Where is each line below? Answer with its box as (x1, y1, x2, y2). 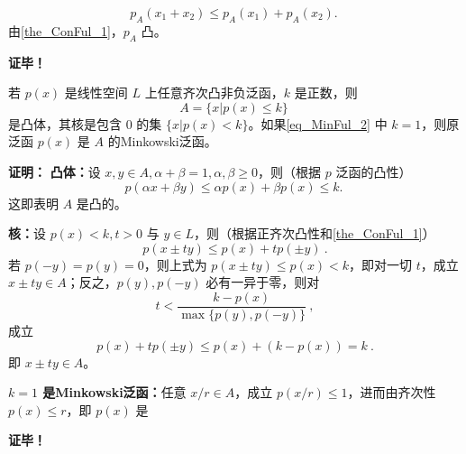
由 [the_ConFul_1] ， (8, 21, 123, 40)
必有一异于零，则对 (206, 273, 320, 292)
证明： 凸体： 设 (8, 162, 101, 181)
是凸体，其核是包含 (8, 114, 122, 133)
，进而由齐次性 (347, 383, 436, 402)
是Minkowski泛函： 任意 (42, 383, 187, 402)
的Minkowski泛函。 (107, 132, 217, 151)
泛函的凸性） (335, 162, 412, 181)
